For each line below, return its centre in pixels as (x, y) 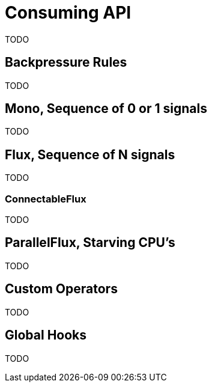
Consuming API (68, 13)
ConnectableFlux (46, 199)
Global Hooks (46, 335)
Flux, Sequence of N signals (90, 154)
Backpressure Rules (66, 62)
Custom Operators (61, 289)
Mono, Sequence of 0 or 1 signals (106, 109)
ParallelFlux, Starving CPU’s (90, 243)
